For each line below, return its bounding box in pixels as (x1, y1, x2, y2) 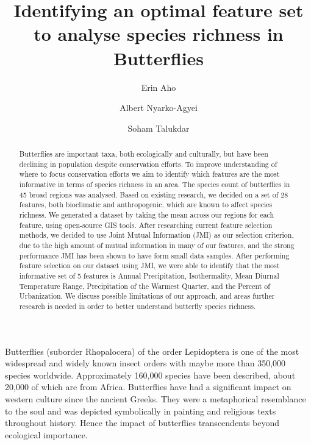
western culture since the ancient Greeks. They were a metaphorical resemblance (5, 392, 306, 405)
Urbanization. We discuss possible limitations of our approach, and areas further (19, 291, 275, 301)
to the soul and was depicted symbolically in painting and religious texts (5, 404, 276, 417)
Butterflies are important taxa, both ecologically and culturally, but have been (19, 149, 268, 159)
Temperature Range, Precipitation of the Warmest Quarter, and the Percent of (19, 280, 270, 291)
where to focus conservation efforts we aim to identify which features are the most (19, 169, 280, 179)
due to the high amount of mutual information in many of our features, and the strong (19, 240, 295, 250)
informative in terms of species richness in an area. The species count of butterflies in (19, 179, 290, 190)
